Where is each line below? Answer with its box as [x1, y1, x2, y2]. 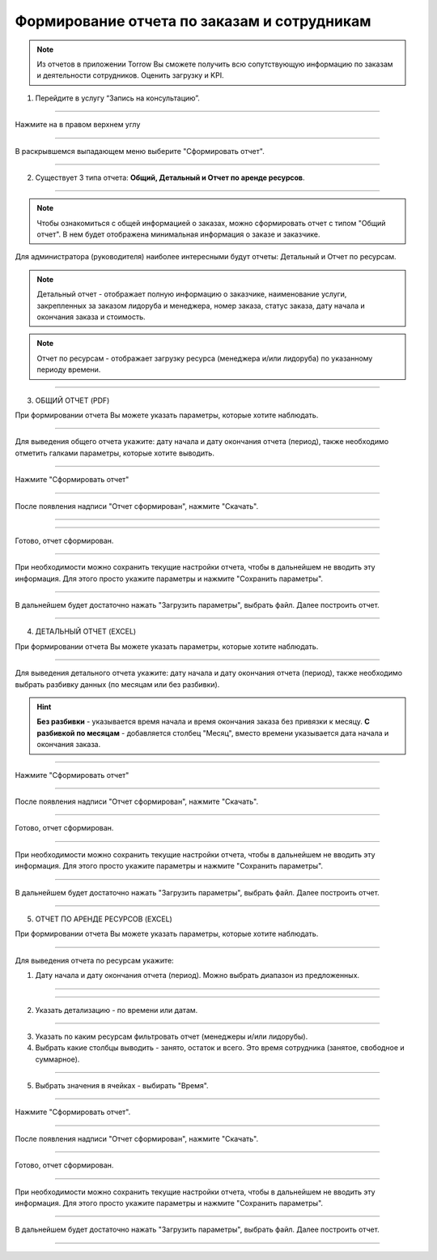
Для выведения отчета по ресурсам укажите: [15, 955, 174, 965]
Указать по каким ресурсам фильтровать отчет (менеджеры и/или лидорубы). [35, 1031, 308, 1041]
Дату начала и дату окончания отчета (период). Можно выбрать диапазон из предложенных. [35, 971, 360, 980]
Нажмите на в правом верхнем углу [15, 120, 141, 130]
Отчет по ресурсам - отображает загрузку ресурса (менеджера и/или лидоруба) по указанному [36, 353, 373, 363]
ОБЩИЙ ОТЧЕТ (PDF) [35, 395, 110, 405]
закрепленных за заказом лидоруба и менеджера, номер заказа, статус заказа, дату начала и [36, 301, 366, 310]
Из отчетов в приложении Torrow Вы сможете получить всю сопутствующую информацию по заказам [36, 59, 393, 69]
